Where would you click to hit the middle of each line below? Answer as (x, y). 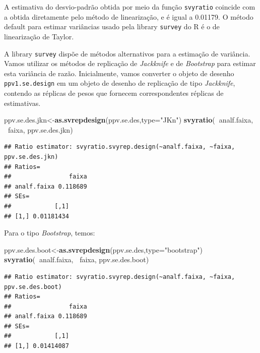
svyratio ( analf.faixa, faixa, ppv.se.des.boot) (77, 259)
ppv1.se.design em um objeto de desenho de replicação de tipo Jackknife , (120, 83)
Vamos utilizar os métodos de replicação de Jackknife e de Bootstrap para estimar (130, 63)
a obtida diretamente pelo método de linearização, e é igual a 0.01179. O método (129, 16)
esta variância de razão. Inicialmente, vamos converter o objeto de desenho (119, 73)
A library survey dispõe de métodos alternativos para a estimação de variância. (127, 53)
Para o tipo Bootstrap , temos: (50, 233)
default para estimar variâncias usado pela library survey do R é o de (112, 26)
